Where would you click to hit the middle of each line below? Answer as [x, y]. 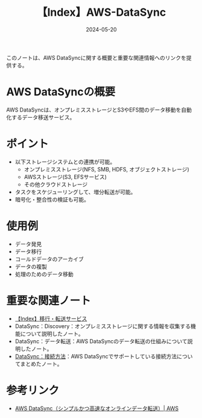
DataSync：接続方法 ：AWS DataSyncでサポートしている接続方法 [96, 356]
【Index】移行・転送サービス [51, 318]
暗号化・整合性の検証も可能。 [52, 199]
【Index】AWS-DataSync [101, 12]
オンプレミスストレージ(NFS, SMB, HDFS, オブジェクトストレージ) [107, 169]
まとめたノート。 [41, 364]
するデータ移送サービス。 [43, 117]
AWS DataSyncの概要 [61, 92]
